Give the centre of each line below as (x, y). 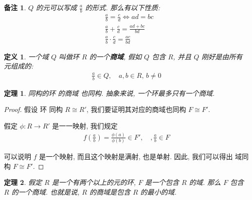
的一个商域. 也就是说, (45, 192)
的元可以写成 (57, 7)
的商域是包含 (110, 192)
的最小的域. (158, 192)
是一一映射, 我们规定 (85, 125)
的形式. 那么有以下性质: (123, 7)
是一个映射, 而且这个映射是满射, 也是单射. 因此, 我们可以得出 (136, 156)
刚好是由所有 (222, 56)
